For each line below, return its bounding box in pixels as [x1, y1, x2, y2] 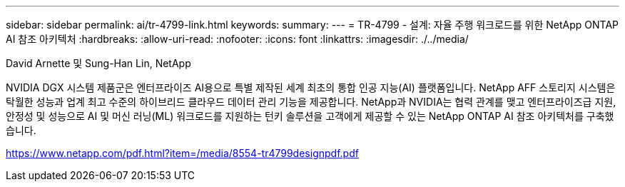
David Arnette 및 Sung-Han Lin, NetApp [6, 57, 191, 69]
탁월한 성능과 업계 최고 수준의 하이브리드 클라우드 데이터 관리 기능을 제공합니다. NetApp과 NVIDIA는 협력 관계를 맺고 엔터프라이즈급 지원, [6, 96, 616, 108]
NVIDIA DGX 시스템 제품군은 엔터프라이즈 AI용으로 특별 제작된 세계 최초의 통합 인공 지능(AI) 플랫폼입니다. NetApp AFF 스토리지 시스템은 [6, 81, 616, 93]
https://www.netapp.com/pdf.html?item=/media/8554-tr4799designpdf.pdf [6, 147, 359, 159]
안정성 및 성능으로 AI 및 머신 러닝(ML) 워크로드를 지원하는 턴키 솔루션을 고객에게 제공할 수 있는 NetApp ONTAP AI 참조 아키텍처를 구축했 [6, 110, 614, 122]
